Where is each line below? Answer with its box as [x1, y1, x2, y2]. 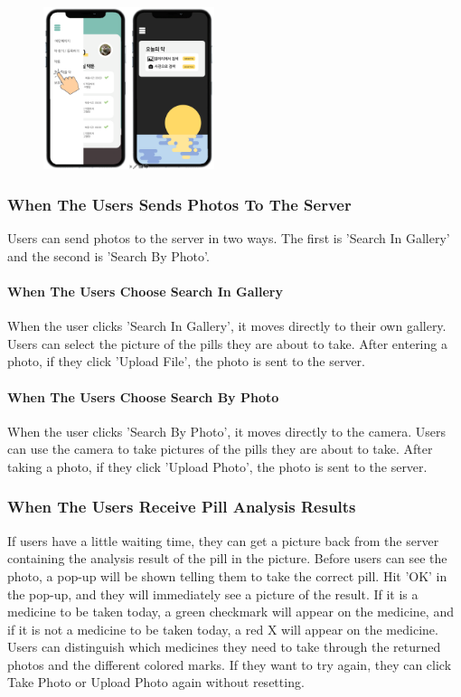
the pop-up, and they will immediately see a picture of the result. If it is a [7, 584, 419, 603]
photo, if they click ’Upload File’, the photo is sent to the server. [7, 352, 366, 371]
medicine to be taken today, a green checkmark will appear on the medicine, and [7, 602, 454, 621]
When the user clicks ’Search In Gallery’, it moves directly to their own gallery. [7, 316, 447, 335]
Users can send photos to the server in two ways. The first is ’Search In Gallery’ [7, 229, 450, 248]
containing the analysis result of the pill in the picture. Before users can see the [7, 549, 447, 568]
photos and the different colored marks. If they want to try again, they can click [7, 655, 452, 673]
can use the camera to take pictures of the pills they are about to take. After [7, 439, 433, 458]
